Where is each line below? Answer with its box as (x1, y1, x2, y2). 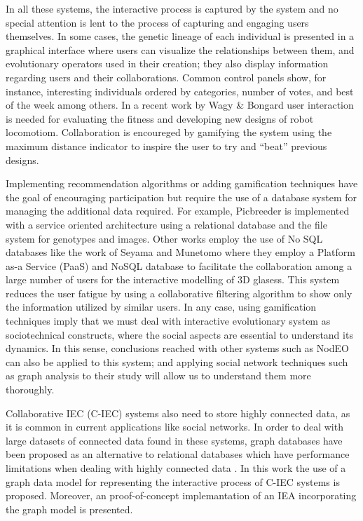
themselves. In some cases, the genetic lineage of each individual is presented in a (6, 29, 355, 43)
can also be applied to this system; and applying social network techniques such (6, 354, 348, 369)
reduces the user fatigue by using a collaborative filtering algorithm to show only (6, 285, 352, 300)
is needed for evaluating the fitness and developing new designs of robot (6, 111, 314, 126)
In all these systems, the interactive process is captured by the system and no (6, 1, 338, 15)
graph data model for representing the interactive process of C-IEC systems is (6, 474, 340, 489)
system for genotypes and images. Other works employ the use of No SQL (6, 231, 323, 245)
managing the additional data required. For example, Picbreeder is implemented (6, 203, 350, 218)
